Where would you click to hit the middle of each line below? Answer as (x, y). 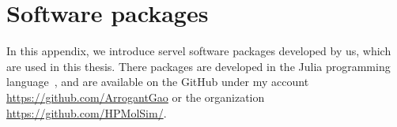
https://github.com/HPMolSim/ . (87, 112)
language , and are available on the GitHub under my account (158, 82)
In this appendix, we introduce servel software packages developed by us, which (199, 51)
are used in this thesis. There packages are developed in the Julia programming (198, 66)
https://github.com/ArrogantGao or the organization (136, 97)
